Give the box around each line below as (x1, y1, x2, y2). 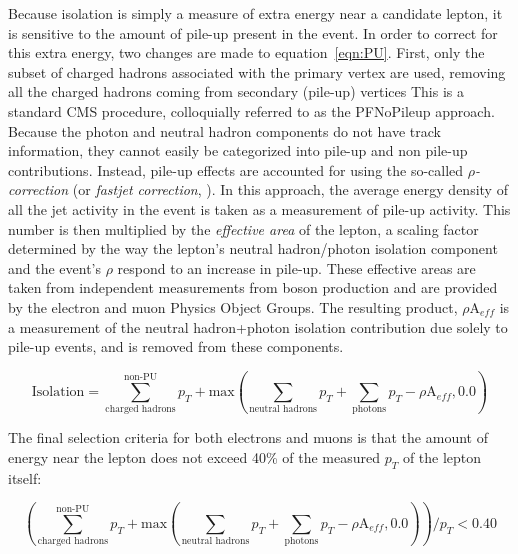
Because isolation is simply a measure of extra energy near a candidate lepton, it (8, 3, 503, 23)
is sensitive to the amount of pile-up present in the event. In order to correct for (8, 22, 498, 43)
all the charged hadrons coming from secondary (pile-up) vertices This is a (8, 81, 464, 102)
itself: (8, 467, 42, 488)
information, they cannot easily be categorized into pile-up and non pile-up (8, 140, 468, 161)
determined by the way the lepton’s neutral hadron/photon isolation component (8, 238, 498, 259)
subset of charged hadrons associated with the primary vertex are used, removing (8, 61, 506, 82)
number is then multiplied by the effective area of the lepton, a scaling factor (8, 218, 479, 239)
